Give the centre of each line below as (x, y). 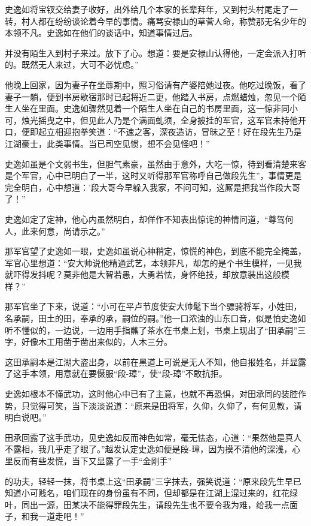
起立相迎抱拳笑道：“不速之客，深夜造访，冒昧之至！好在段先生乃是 (170, 132)
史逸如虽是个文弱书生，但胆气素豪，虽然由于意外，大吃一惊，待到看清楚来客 (155, 163)
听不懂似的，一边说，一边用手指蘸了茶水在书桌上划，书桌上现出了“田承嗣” (151, 330)
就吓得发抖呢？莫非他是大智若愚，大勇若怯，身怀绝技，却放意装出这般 (143, 274)
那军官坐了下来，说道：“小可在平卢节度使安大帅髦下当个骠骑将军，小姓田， (153, 306)
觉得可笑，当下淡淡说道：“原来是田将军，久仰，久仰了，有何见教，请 (166, 405)
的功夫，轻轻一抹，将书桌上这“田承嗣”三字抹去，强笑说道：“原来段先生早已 (153, 481)
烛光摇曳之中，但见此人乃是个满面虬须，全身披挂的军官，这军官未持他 (159, 120)
